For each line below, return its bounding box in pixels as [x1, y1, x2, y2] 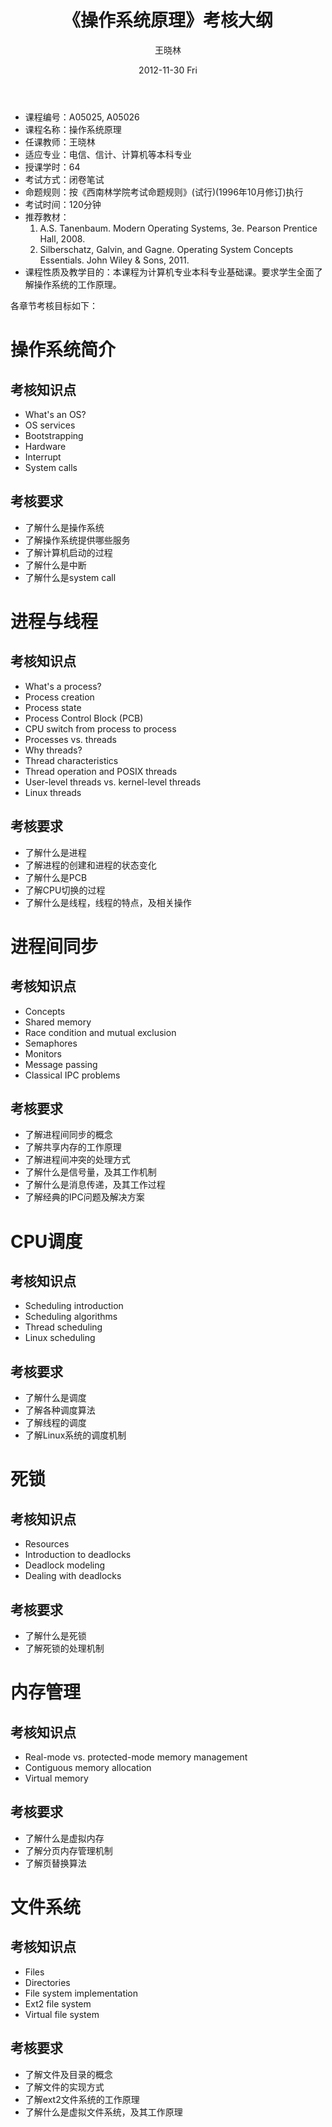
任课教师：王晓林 [24, 136, 96, 148]
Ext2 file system [24, 1997, 92, 2010]
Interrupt [24, 451, 62, 463]
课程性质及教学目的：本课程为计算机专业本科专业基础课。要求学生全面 [24, 266, 315, 278]
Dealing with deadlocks [24, 1570, 122, 1582]
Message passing [24, 1058, 98, 1070]
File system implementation [24, 1987, 139, 1999]
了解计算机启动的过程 [24, 546, 113, 558]
